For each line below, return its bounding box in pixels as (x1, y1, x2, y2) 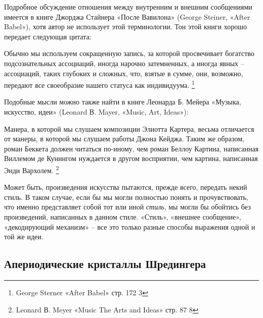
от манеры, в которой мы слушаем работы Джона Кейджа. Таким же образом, (4, 133, 244, 144)
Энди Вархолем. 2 (4, 163, 59, 175)
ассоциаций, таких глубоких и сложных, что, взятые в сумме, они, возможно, (4, 68, 243, 78)
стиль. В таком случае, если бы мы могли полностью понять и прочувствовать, (4, 191, 248, 202)
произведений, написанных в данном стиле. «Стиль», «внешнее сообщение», (4, 211, 241, 222)
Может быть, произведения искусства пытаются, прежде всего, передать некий (4, 182, 247, 192)
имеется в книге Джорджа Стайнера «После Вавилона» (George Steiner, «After (4, 11, 250, 22)
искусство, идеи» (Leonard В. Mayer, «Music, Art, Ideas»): (4, 107, 189, 117)
